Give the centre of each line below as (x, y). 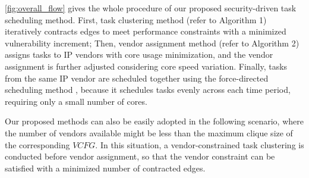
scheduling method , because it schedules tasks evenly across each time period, (148, 90)
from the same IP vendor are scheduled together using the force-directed (137, 78)
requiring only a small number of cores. (76, 101)
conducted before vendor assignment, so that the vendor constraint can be (140, 156)
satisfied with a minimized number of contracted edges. (105, 168)
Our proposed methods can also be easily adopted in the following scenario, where (154, 121)
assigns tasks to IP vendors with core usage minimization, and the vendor (139, 54)
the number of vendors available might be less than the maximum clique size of (149, 132)
